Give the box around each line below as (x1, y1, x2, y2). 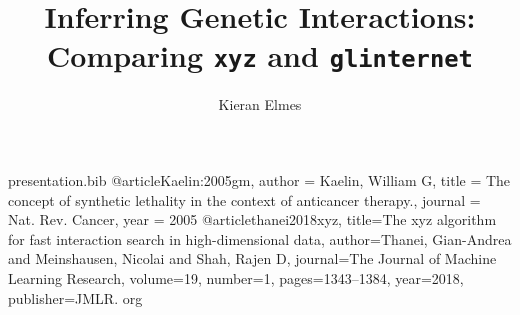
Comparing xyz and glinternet (47, 35, 473, 76)
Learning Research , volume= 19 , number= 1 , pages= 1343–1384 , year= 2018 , (8, 268, 464, 288)
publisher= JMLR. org (8, 287, 143, 308)
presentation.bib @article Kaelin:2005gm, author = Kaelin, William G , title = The (8, 170, 511, 191)
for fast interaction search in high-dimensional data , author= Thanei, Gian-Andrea (8, 228, 512, 249)
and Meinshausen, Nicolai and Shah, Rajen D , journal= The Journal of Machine (8, 248, 497, 269)
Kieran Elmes (218, 94, 302, 115)
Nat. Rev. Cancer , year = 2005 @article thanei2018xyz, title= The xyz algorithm (8, 209, 497, 230)
